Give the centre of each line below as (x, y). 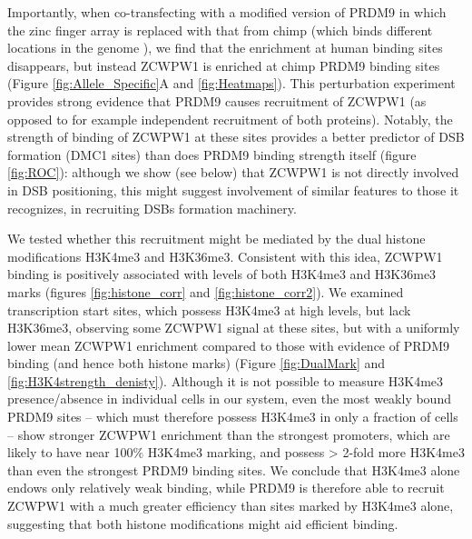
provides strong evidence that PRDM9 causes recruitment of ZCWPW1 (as (217, 100)
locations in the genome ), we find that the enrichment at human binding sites (225, 48)
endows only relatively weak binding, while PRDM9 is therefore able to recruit (226, 488)
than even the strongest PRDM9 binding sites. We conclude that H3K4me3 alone (234, 469)
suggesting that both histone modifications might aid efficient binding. (203, 523)
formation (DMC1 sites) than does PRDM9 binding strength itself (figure (212, 154)
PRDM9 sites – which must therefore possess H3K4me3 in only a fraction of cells (233, 417)
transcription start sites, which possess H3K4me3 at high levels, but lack (209, 309)
